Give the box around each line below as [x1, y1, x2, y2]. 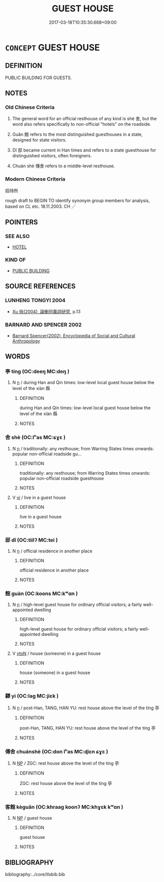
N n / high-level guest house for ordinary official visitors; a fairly [12, 602, 142, 608]
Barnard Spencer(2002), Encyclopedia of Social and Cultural [12, 333, 135, 339]
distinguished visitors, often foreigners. [12, 153, 92, 159]
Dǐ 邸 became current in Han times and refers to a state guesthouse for [12, 147, 157, 153]
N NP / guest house [12, 815, 53, 821]
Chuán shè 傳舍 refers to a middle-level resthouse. [12, 163, 115, 169]
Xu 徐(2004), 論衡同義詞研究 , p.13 [12, 309, 81, 315]
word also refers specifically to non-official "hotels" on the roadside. [12, 121, 151, 127]
